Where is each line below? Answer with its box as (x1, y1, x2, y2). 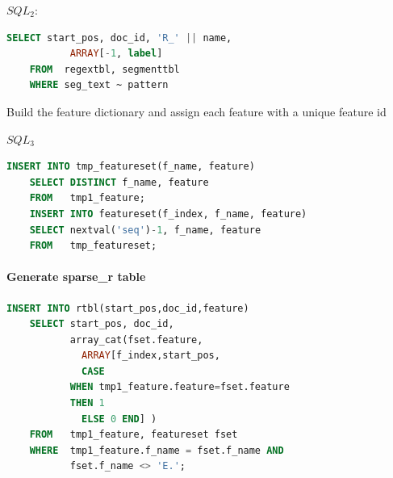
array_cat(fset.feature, (69, 333, 203, 346)
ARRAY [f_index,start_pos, (82, 350, 220, 362)
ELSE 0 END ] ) (82, 413, 157, 425)
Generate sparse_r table (6, 268, 146, 285)
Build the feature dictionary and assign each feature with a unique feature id (6, 103, 387, 119)
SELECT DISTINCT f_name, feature (29, 176, 209, 188)
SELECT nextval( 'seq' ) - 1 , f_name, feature (29, 224, 261, 236)
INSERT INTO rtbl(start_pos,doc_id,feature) (6, 302, 249, 314)
